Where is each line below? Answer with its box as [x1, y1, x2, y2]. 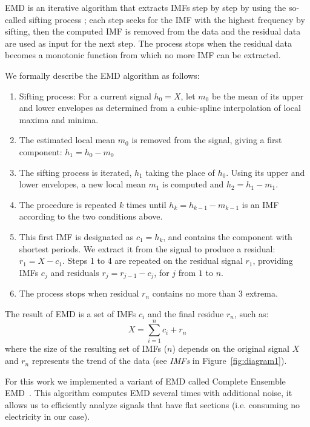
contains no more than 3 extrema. [152, 287, 278, 300]
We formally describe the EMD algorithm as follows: [5, 69, 200, 81]
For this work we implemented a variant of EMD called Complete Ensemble [5, 374, 286, 387]
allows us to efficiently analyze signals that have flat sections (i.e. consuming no [5, 398, 300, 411]
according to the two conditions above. [19, 210, 163, 223]
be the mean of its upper [211, 89, 304, 102]
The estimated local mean [19, 133, 116, 146]
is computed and [162, 178, 224, 190]
